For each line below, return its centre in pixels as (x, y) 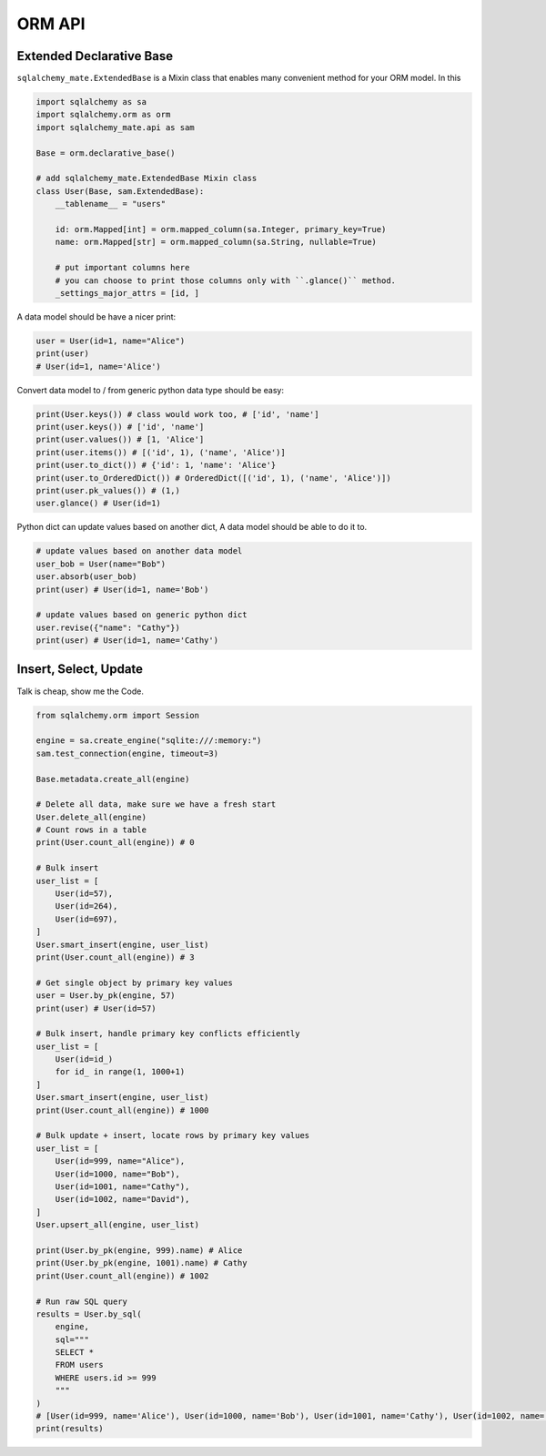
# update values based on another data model (139, 551)
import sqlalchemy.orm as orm (103, 115)
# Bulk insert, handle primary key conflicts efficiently (168, 1034)
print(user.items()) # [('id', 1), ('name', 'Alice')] (161, 452)
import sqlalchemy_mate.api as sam (115, 127)
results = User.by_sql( (89, 1314)
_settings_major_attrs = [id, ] (127, 293)
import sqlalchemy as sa (91, 102)
